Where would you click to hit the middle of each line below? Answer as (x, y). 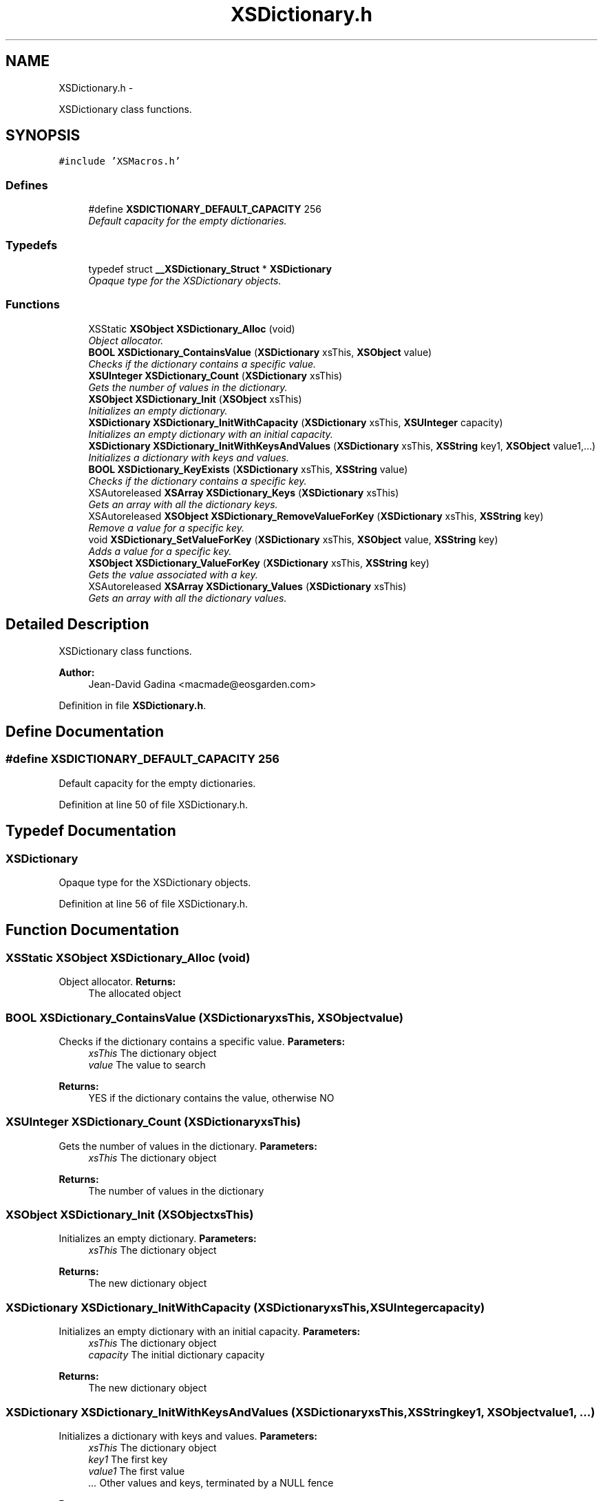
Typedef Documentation (91, 831)
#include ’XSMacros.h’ (120, 161)
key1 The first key (128, 1459)
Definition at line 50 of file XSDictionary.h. (154, 804)
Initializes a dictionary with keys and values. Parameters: (188, 1436)
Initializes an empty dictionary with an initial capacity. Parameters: (210, 1332)
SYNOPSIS (43, 136)
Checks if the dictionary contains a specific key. (198, 481)
